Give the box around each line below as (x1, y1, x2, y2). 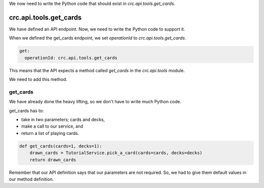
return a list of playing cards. (21, 130, 79, 136)
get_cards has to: (9, 108, 44, 113)
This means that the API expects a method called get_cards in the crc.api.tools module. (9, 67, 185, 73)
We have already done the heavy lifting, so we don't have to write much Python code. (9, 99, 181, 105)
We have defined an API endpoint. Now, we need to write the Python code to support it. (9, 26, 185, 32)
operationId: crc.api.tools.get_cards (24, 55, 117, 60)
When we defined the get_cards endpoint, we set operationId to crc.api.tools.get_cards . (9, 35, 186, 41)
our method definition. (9, 176, 54, 182)
